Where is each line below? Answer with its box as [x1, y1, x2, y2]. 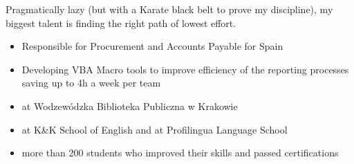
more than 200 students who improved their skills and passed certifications [21, 145, 339, 160]
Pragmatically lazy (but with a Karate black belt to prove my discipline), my [6, 2, 333, 16]
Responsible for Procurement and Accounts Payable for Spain [21, 39, 283, 53]
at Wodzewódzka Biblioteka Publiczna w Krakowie [21, 98, 238, 113]
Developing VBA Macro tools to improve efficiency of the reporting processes [21, 62, 349, 76]
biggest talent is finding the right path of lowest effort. [6, 15, 236, 30]
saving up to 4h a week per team [21, 75, 161, 90]
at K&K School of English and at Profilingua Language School [21, 122, 288, 136]
